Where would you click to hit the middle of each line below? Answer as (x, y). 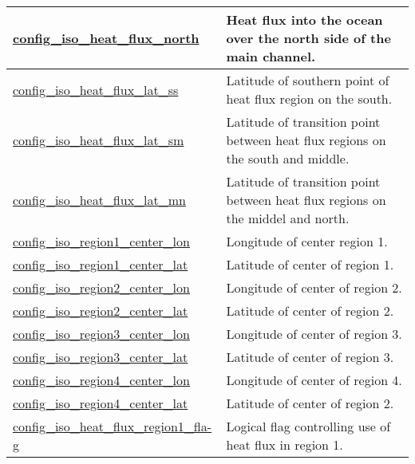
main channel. (271, 56)
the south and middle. (288, 158)
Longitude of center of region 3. (314, 334)
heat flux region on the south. (309, 98)
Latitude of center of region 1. (310, 264)
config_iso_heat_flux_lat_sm (99, 140)
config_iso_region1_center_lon (101, 241)
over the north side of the (308, 38)
